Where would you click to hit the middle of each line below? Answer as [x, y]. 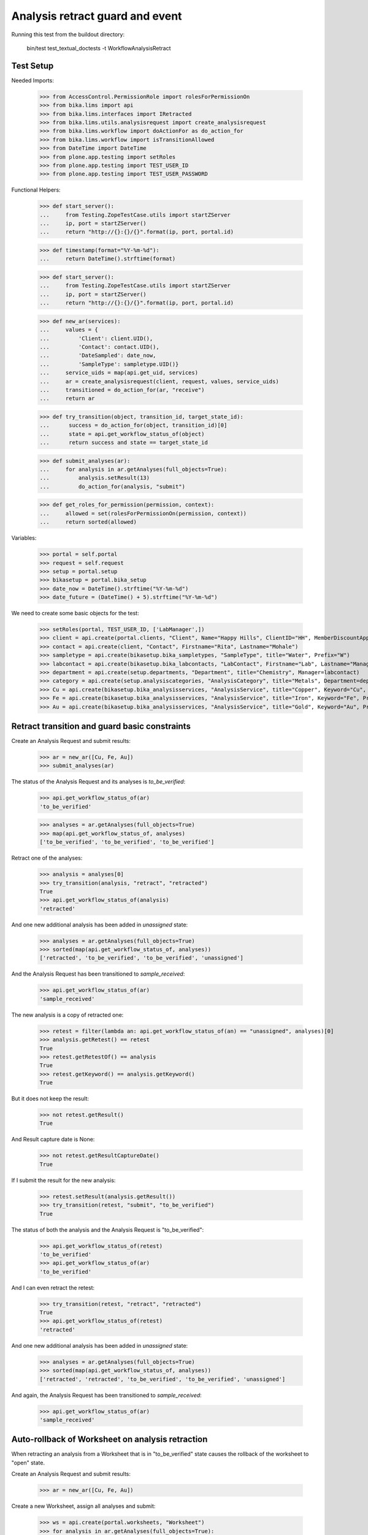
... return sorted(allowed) [88, 522]
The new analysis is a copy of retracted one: [67, 1015]
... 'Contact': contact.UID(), [99, 347]
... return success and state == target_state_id [124, 443]
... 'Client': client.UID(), [96, 338]
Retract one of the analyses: [47, 858]
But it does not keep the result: [50, 1098]
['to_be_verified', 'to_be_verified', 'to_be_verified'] [127, 842]
